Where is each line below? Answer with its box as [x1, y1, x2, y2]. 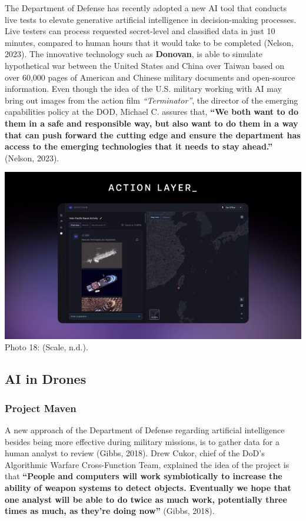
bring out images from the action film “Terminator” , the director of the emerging [5, 94, 298, 106]
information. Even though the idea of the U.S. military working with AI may [5, 82, 282, 95]
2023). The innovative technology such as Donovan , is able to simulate [5, 48, 263, 60]
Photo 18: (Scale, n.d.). [5, 341, 88, 353]
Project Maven [5, 400, 76, 415]
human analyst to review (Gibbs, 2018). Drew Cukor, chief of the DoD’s [5, 447, 265, 459]
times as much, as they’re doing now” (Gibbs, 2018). [5, 505, 215, 517]
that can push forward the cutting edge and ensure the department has [5, 128, 301, 141]
